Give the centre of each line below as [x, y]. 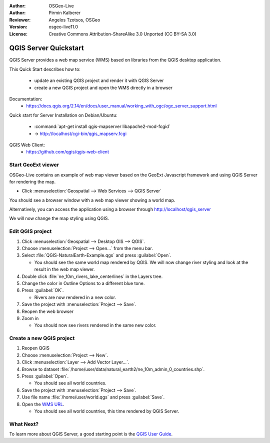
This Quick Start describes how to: [45, 69]
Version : [18, 27]
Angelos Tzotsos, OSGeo [74, 19]
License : [18, 34]
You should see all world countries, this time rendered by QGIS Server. [107, 411]
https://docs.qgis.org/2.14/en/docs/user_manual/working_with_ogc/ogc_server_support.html [121, 106]
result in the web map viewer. [64, 269]
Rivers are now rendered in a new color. [75, 297]
